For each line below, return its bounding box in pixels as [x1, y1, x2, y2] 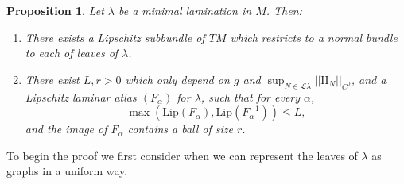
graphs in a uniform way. [6, 163, 128, 179]
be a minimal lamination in [118, 2, 252, 18]
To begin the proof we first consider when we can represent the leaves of [6, 147, 358, 163]
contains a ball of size [127, 121, 234, 137]
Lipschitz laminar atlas [25, 88, 137, 105]
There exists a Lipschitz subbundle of [25, 29, 205, 45]
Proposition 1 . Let [6, 2, 104, 18]
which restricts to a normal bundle [230, 29, 398, 45]
